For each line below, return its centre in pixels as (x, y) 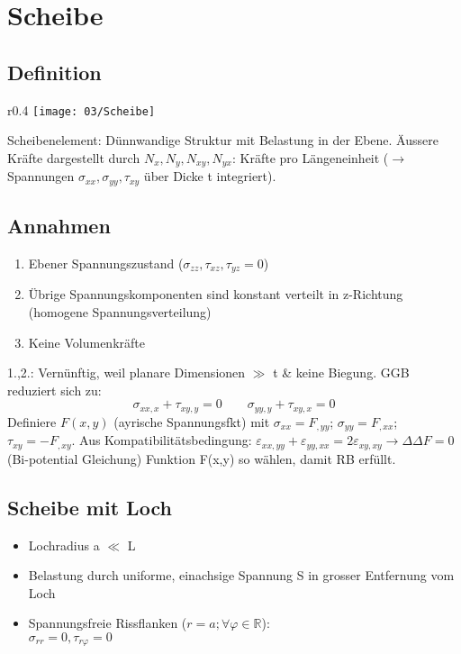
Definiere (32, 421)
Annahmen (59, 226)
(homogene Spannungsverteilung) (120, 311)
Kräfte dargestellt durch (74, 157)
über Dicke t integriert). (210, 176)
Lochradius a (64, 545)
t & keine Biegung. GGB (341, 372)
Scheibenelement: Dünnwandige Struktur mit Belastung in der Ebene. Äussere (223, 140)
